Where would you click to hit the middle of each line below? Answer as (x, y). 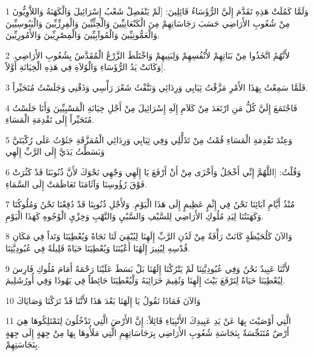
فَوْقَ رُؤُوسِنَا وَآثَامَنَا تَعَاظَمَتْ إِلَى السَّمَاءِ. (76, 183)
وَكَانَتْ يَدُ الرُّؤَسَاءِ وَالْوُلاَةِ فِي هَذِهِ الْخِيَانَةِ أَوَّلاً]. (86, 67)
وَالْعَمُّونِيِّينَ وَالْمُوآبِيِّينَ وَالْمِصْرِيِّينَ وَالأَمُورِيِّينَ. (83, 35)
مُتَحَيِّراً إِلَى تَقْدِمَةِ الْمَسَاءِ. (50, 119)
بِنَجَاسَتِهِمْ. (23, 344)
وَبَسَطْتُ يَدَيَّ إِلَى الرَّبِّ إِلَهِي (55, 151)
